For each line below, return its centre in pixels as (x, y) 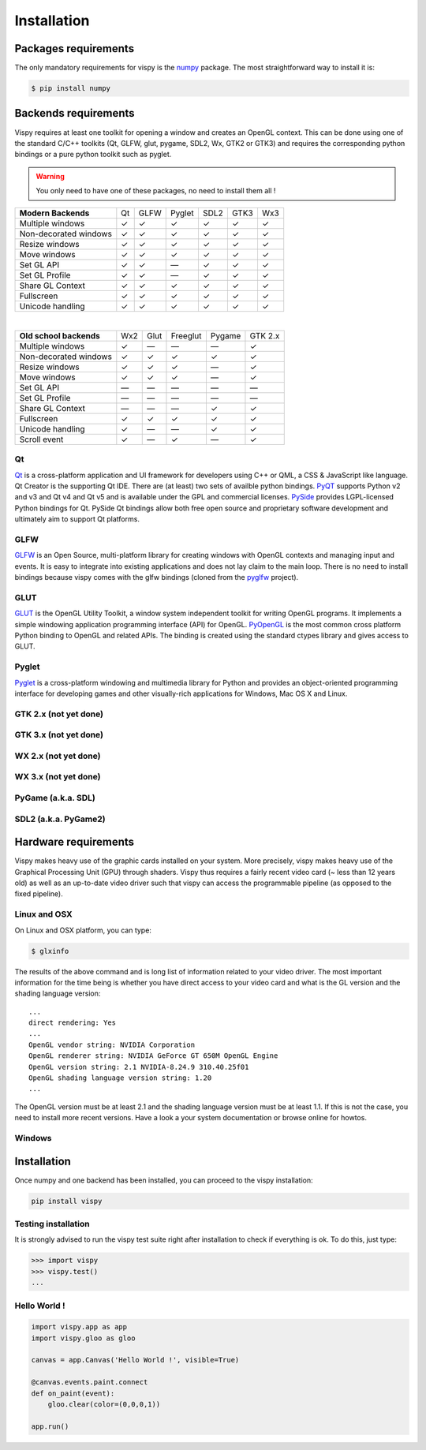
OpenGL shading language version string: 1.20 (120, 1078)
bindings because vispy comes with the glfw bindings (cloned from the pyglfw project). (157, 577)
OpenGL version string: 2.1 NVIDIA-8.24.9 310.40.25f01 (139, 1067)
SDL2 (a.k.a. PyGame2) (60, 819)
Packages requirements (74, 49)
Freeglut (186, 335)
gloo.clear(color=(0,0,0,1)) (104, 1405)
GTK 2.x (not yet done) (59, 714)
